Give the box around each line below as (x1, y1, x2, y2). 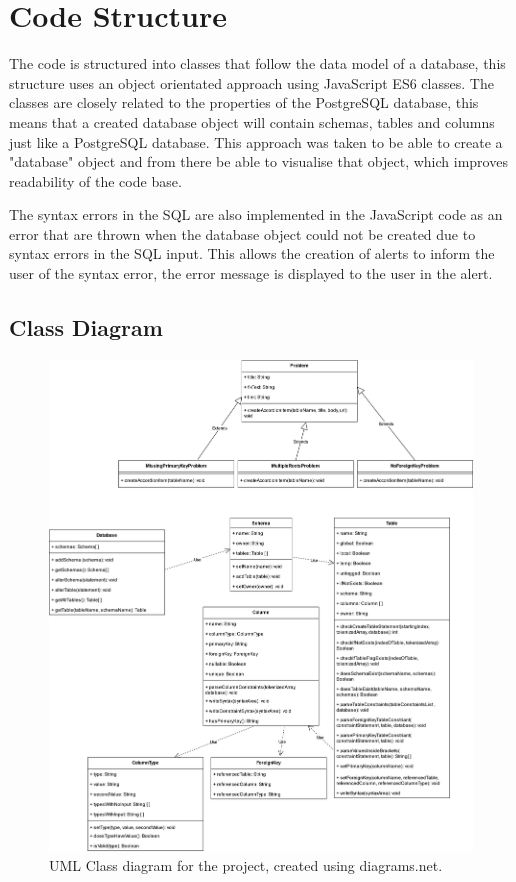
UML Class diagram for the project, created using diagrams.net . (49, 855, 443, 876)
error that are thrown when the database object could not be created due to (9, 223, 476, 244)
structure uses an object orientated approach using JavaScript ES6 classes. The (9, 72, 494, 93)
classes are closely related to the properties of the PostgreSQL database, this (9, 92, 479, 113)
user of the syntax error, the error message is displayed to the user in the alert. (9, 263, 493, 284)
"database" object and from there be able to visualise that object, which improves (9, 151, 508, 172)
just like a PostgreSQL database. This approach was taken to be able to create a (9, 131, 503, 152)
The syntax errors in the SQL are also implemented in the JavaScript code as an (9, 204, 503, 225)
